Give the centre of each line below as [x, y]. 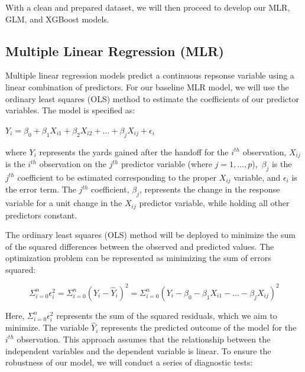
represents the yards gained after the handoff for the [134, 151]
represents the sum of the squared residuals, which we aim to [167, 315]
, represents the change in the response [210, 189]
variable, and [257, 177]
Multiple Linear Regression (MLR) [115, 50]
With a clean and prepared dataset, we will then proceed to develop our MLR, [148, 7]
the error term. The [41, 189]
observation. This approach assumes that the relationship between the [144, 339]
